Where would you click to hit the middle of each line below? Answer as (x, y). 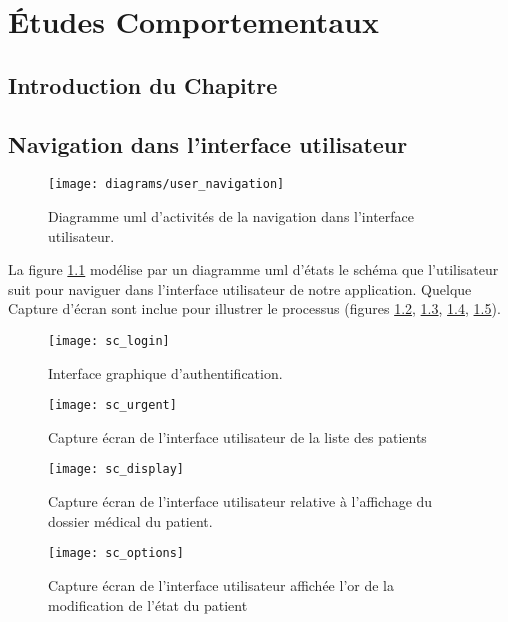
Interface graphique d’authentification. (165, 372)
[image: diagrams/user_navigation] (166, 184)
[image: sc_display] (116, 469)
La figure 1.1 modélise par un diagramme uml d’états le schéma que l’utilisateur (253, 269)
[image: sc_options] (116, 553)
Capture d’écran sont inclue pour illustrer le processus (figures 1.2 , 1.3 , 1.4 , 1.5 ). (254, 308)
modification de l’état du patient (148, 604)
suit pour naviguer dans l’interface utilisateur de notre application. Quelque (240, 288)
